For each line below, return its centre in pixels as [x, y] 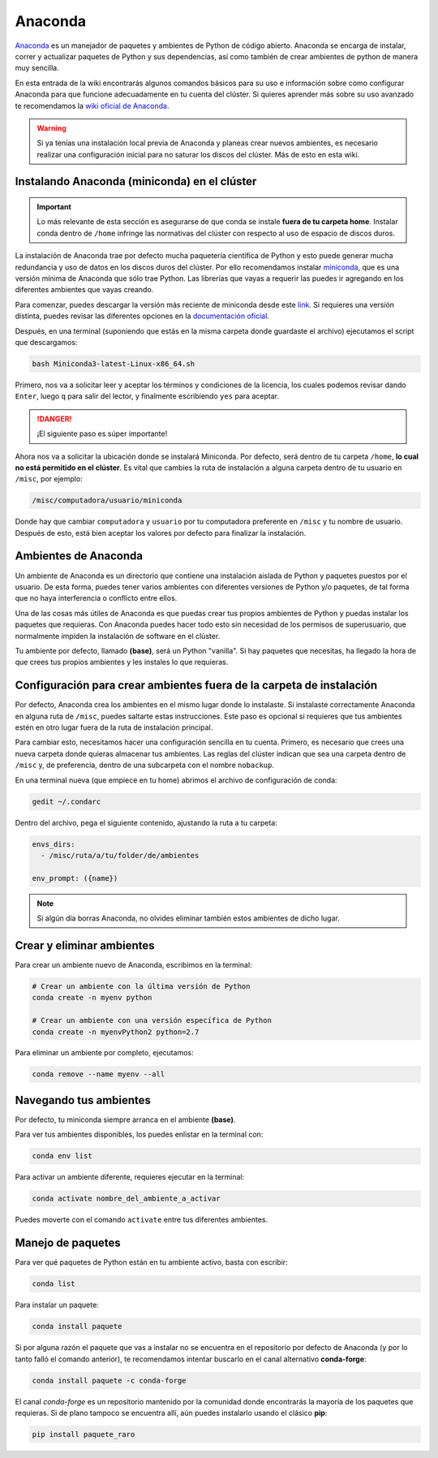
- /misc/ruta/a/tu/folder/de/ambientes [120, 855]
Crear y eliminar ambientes [85, 945]
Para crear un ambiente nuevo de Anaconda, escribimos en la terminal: [133, 964]
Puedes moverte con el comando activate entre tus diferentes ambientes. [141, 1220]
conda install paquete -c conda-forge [109, 1380]
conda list [54, 1284]
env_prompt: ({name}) [75, 878]
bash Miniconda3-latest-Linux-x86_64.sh [113, 364]
